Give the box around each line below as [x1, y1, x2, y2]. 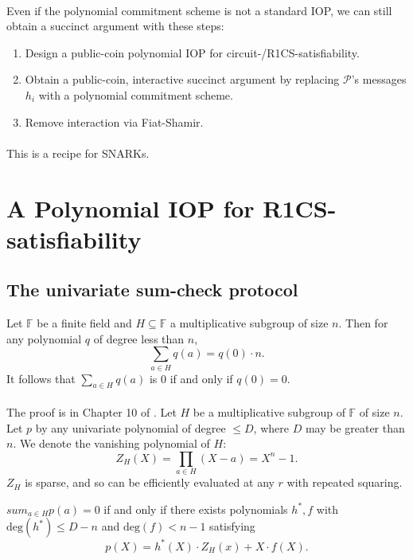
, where [253, 419, 289, 436]
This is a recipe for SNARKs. [6, 144, 150, 161]
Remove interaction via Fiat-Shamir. [25, 113, 204, 130]
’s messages [351, 71, 407, 88]
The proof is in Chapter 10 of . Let [6, 404, 177, 421]
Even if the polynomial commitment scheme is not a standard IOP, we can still [6, 2, 392, 18]
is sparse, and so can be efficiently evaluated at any [25, 474, 275, 491]
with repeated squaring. [286, 474, 403, 491]
